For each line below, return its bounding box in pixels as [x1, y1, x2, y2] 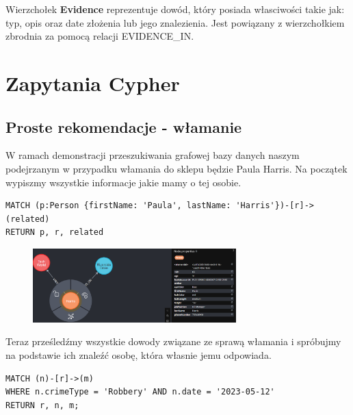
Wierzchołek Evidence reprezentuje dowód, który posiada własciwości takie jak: [5, 2, 345, 16]
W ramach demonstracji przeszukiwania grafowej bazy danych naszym [5, 148, 300, 162]
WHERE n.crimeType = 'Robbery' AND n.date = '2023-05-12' [5, 387, 275, 397]
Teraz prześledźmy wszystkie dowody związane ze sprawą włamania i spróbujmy [5, 334, 341, 349]
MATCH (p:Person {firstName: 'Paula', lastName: [5, 201, 231, 211]
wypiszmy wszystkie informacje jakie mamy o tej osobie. [5, 175, 241, 189]
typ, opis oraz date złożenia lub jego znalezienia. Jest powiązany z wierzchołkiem [5, 15, 345, 29]
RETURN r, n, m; [5, 400, 79, 410]
